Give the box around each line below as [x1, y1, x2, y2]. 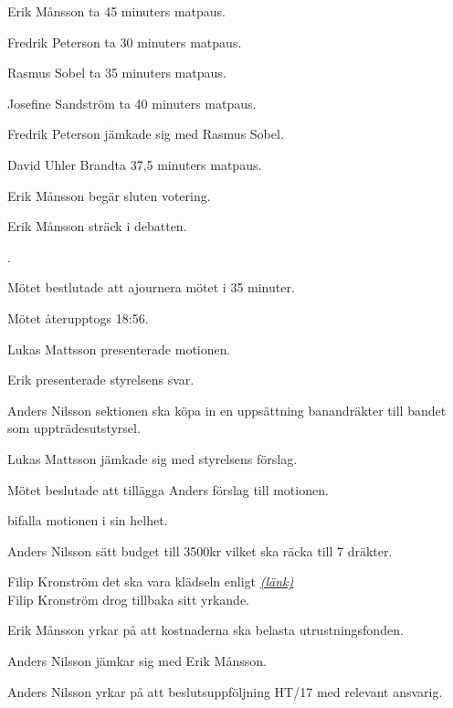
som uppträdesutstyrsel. [7, 418, 141, 438]
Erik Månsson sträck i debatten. [7, 217, 187, 236]
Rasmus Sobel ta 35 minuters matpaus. [7, 63, 226, 82]
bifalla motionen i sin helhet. [7, 511, 168, 530]
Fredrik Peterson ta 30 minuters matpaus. [7, 32, 242, 51]
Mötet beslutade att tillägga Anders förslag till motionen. [7, 480, 329, 499]
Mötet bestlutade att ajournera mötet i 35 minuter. [7, 278, 295, 297]
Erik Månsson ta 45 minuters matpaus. [7, 2, 226, 20]
